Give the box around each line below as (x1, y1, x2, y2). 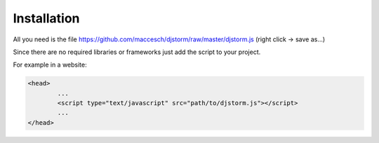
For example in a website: (13, 60, 87, 69)
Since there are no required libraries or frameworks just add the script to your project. (13, 48, 261, 56)
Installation (13, 11, 80, 26)
